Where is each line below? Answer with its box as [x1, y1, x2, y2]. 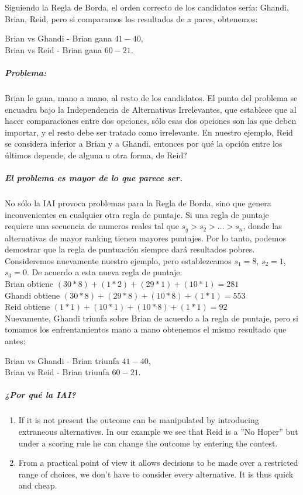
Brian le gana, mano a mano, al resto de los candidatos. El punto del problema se [5, 91, 298, 103]
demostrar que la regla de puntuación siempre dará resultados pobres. [5, 243, 255, 255]
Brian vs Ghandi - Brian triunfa [5, 354, 119, 366]
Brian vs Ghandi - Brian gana [5, 32, 112, 44]
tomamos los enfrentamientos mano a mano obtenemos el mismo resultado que [5, 323, 287, 335]
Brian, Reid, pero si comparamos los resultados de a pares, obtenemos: [5, 12, 258, 25]
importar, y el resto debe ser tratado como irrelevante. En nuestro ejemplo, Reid [5, 126, 293, 138]
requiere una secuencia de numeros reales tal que [5, 220, 179, 232]
